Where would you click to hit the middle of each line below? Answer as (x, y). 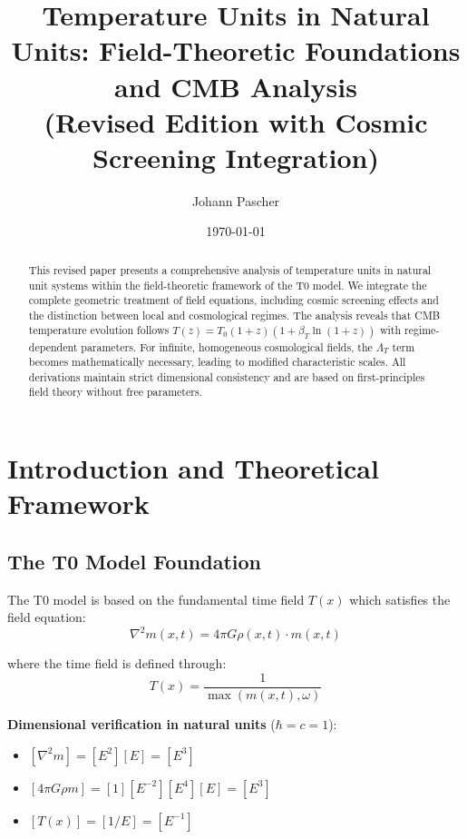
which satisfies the (400, 599)
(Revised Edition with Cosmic (236, 121)
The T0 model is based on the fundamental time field (156, 599)
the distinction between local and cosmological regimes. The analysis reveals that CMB (234, 315)
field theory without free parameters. (115, 392)
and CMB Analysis (236, 86)
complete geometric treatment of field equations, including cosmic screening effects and (233, 300)
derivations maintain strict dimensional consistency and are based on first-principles (227, 376)
